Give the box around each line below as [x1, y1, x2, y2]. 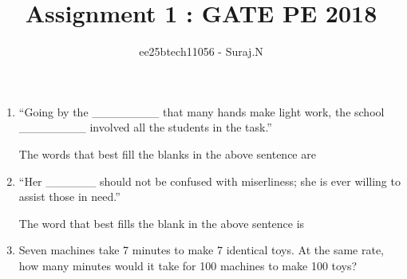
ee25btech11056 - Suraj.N [139, 43, 263, 60]
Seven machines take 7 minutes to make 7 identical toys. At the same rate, [18, 242, 384, 258]
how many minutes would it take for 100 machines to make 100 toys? [18, 257, 358, 273]
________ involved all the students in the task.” [18, 119, 272, 136]
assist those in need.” [18, 188, 121, 205]
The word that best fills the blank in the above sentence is [18, 214, 305, 231]
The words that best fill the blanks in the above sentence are [18, 145, 316, 162]
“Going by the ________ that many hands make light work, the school [18, 103, 385, 120]
